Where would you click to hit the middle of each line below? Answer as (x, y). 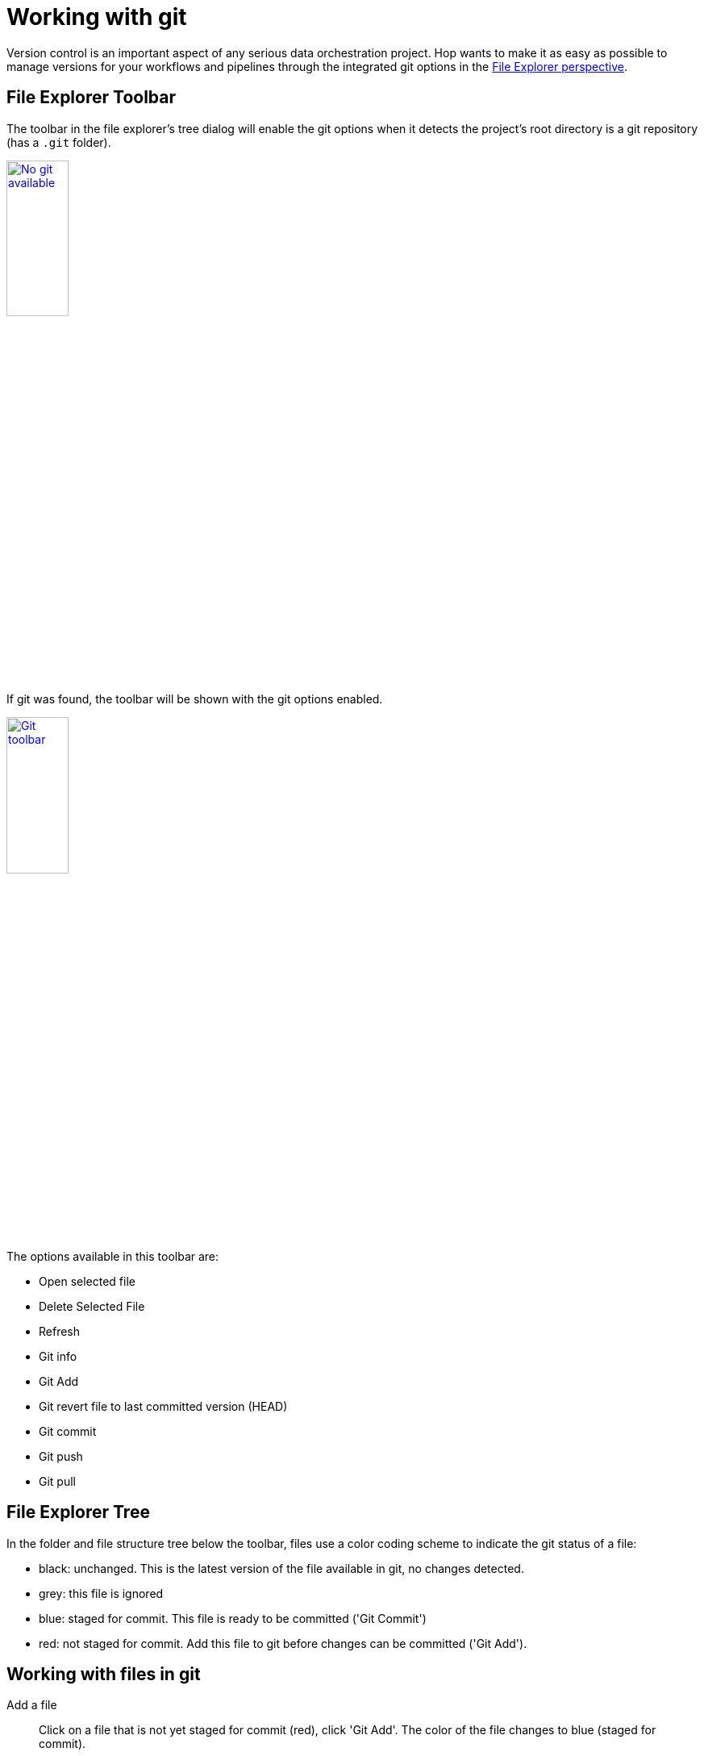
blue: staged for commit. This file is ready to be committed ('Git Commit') (233, 1618)
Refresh (60, 1331)
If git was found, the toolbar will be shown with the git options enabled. (195, 699)
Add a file (32, 1705)
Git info (58, 1356)
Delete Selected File (92, 1306)
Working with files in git (104, 1675)
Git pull (57, 1481)
